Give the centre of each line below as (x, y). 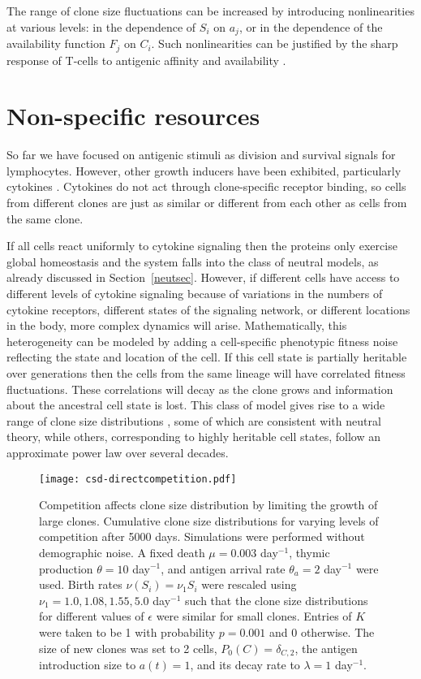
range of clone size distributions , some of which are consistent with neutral (194, 420)
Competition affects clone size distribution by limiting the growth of (208, 505)
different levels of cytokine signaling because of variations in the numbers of (195, 293)
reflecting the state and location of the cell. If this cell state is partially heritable (207, 357)
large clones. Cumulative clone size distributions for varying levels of (209, 520)
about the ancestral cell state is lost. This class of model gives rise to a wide (196, 405)
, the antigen (326, 648)
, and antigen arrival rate (223, 568)
